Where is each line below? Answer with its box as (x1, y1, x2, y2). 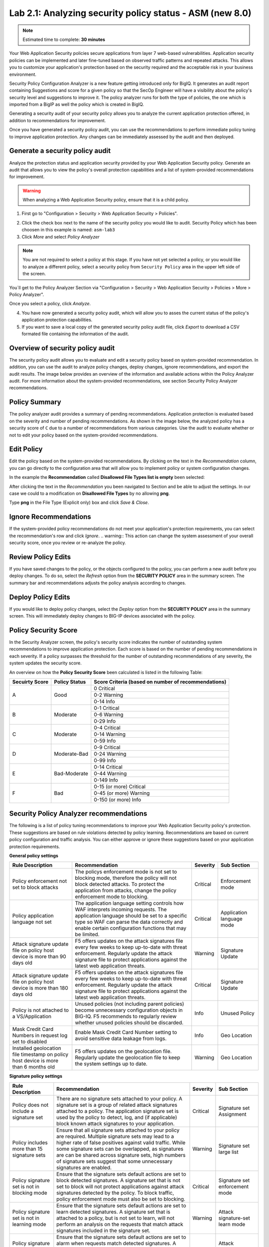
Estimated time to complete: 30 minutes (22, 36, 106, 42)
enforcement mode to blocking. (75, 893, 149, 900)
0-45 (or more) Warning (94, 790, 150, 797)
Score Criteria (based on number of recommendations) (94, 678, 227, 685)
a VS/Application (12, 1013, 52, 1020)
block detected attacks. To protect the (75, 881, 164, 888)
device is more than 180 (12, 985, 68, 992)
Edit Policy (9, 445, 43, 453)
